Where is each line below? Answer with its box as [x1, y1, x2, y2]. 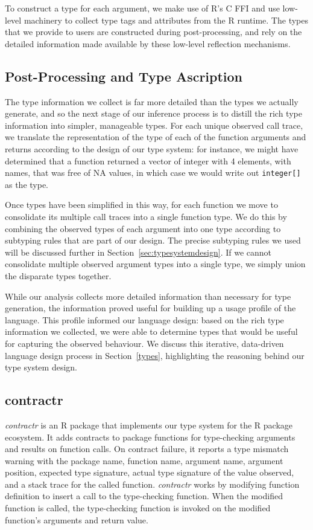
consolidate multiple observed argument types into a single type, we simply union [5, 257, 306, 270]
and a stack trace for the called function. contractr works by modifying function [5, 477, 300, 490]
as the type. [5, 178, 49, 190]
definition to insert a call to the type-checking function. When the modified [5, 490, 283, 502]
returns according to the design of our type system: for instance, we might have [5, 142, 299, 155]
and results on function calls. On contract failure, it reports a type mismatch [5, 442, 289, 455]
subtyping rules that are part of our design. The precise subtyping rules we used [5, 234, 301, 247]
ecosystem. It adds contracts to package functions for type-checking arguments [5, 430, 296, 443]
